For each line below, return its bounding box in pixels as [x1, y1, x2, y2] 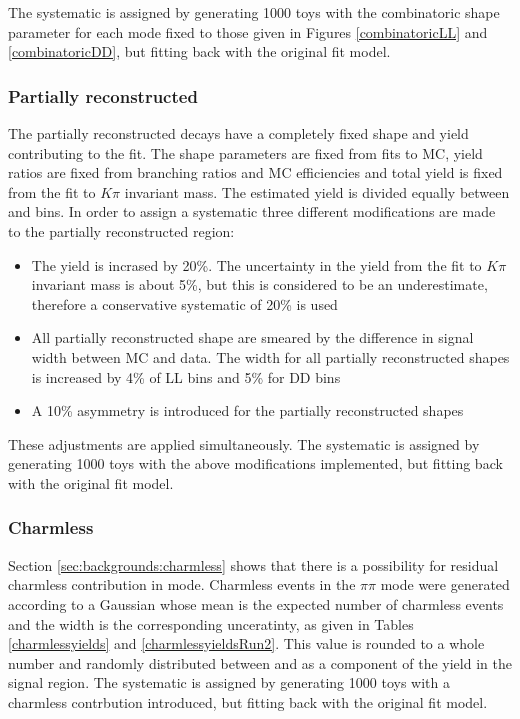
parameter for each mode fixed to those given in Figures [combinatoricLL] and [8, 21, 488, 42]
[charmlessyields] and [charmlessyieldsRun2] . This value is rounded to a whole [8, 633, 485, 654]
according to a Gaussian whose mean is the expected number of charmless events [8, 593, 504, 614]
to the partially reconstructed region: [8, 220, 235, 241]
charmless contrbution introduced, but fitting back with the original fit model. [8, 691, 488, 712]
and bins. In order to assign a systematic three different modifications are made [8, 201, 496, 222]
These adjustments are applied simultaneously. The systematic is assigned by [8, 433, 480, 454]
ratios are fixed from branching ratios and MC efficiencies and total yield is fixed [8, 162, 503, 183]
